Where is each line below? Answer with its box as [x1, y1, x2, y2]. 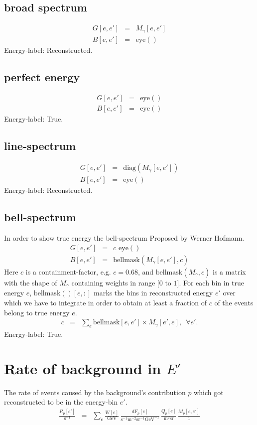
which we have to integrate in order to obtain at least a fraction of [4, 297, 207, 307]
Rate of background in [4, 358, 161, 378]
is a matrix [213, 266, 246, 277]
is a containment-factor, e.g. [25, 266, 111, 277]
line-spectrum [4, 138, 76, 153]
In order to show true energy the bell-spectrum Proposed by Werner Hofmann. [4, 233, 245, 243]
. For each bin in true [179, 277, 244, 287]
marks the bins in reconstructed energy [94, 287, 213, 298]
